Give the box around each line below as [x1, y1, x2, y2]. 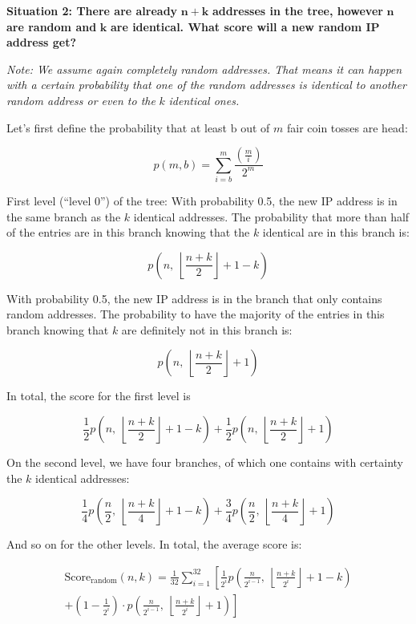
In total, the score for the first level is [6, 387, 191, 404]
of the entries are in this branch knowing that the [6, 224, 250, 241]
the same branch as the [6, 208, 121, 225]
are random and [6, 18, 97, 34]
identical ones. [168, 91, 240, 108]
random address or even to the [6, 91, 155, 108]
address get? [6, 34, 77, 51]
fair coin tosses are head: [286, 119, 408, 136]
